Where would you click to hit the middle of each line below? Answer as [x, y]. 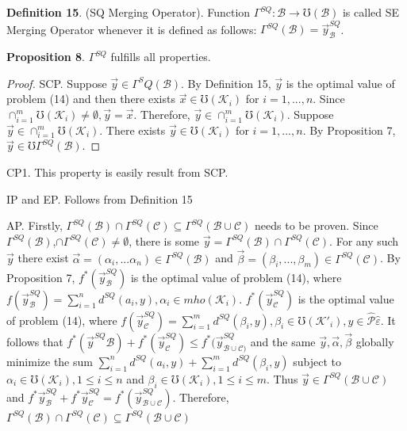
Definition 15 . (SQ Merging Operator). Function [129, 12]
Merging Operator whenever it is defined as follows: [132, 29]
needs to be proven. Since [317, 225]
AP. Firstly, [35, 225]
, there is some [164, 240]
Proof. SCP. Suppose [57, 83]
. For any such [364, 240]
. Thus [282, 378]
